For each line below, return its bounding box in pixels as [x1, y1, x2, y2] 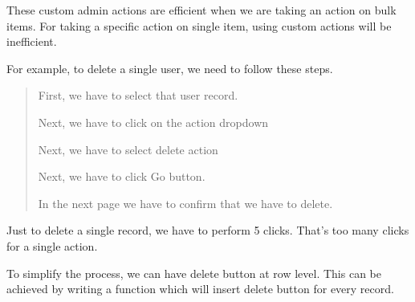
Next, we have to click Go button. [38, 168, 205, 185]
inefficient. [6, 33, 57, 50]
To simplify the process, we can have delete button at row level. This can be [6, 264, 381, 281]
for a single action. [6, 237, 98, 254]
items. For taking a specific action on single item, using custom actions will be [6, 17, 392, 34]
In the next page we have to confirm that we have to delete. [38, 194, 333, 211]
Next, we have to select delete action [38, 141, 218, 157]
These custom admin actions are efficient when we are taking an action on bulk [6, 2, 397, 18]
